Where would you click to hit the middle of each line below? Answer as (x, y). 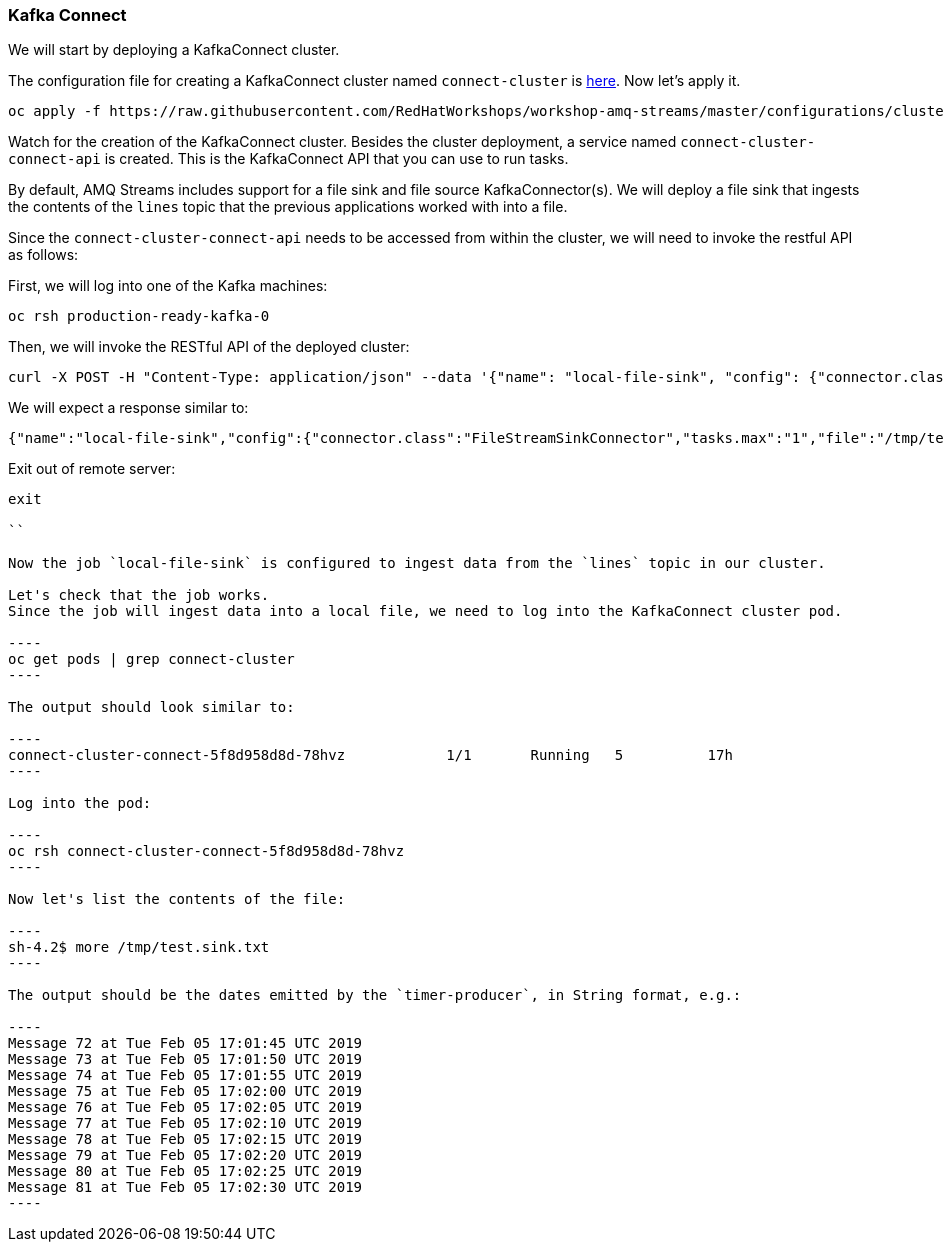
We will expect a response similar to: (128, 408)
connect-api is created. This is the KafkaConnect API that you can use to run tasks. (288, 159)
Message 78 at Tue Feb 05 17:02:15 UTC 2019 (185, 1139)
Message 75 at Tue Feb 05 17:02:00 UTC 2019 (185, 1091)
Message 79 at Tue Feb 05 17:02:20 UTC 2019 (185, 1155)
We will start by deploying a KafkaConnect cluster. (174, 50)
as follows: (43, 255)
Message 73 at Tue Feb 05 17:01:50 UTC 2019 (185, 1059)
